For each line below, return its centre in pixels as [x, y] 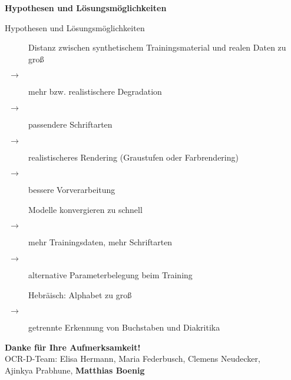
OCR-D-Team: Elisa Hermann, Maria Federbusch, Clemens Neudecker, [133, 359]
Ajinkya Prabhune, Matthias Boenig [75, 370]
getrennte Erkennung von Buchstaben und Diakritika [124, 327]
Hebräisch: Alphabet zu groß [80, 294]
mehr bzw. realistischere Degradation [95, 91]
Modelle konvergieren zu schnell [85, 209]
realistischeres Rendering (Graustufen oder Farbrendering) [133, 157]
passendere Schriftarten [70, 124]
